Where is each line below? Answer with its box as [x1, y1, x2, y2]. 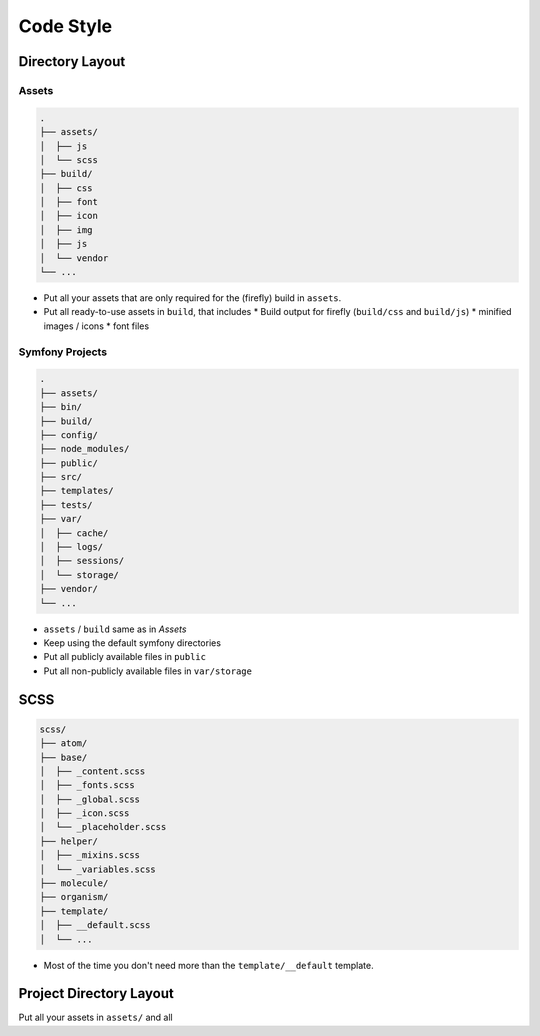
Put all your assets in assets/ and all [18, 1011, 174, 1024]
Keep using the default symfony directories [43, 636, 222, 649]
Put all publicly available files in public [43, 651, 207, 663]
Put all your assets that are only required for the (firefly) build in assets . [43, 292, 342, 304]
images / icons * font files [43, 320, 150, 332]
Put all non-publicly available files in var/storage [43, 665, 252, 677]
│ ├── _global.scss [39, 793, 140, 805]
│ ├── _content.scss [39, 765, 146, 777]
